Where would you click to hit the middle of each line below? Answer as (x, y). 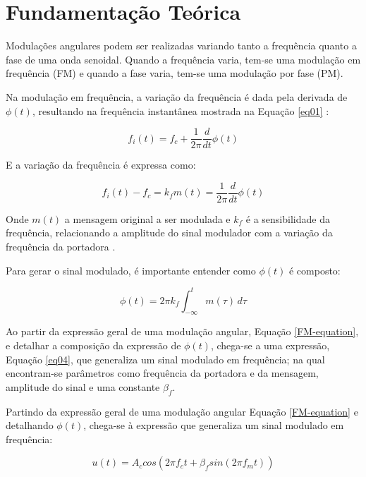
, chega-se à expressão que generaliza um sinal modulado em (214, 425)
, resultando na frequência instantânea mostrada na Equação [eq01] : (181, 110)
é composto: (315, 270)
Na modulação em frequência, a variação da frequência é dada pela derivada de (177, 96)
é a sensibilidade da (288, 218)
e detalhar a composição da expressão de (93, 345)
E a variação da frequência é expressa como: (101, 165)
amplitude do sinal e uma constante (83, 386)
